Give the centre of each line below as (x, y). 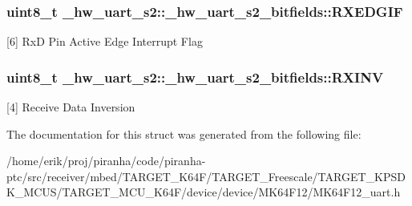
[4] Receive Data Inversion (71, 107)
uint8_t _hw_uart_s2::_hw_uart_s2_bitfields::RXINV (195, 77)
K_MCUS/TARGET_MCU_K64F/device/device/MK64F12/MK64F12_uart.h (204, 192)
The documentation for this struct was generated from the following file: (184, 133)
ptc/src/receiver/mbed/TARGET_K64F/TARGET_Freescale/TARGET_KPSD (206, 176)
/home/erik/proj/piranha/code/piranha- (106, 161)
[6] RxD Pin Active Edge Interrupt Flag (105, 41)
